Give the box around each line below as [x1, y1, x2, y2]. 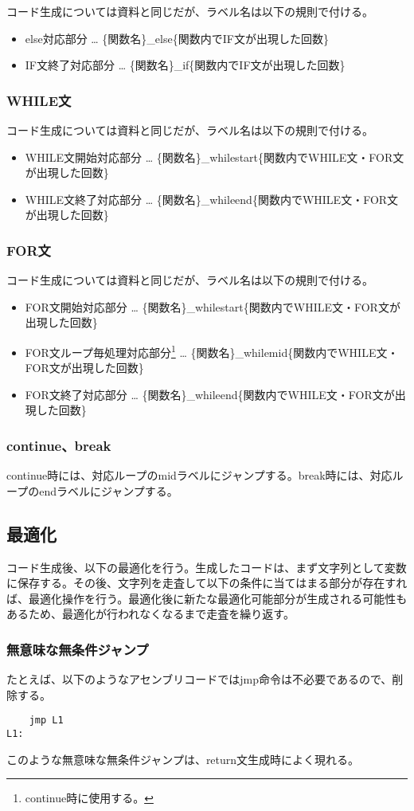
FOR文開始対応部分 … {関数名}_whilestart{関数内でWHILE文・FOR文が [25, 298, 400, 315]
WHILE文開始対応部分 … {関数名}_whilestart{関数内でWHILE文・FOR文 [25, 148, 404, 165]
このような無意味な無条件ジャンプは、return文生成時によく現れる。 [6, 750, 360, 767]
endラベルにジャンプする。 [39, 482, 178, 499]
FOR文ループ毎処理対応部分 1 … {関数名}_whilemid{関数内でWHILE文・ [25, 341, 399, 360]
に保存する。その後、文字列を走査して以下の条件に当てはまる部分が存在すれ [6, 574, 408, 591]
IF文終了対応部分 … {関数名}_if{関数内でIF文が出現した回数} [25, 57, 346, 73]
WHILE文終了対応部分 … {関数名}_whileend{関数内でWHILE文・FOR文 [25, 190, 399, 207]
